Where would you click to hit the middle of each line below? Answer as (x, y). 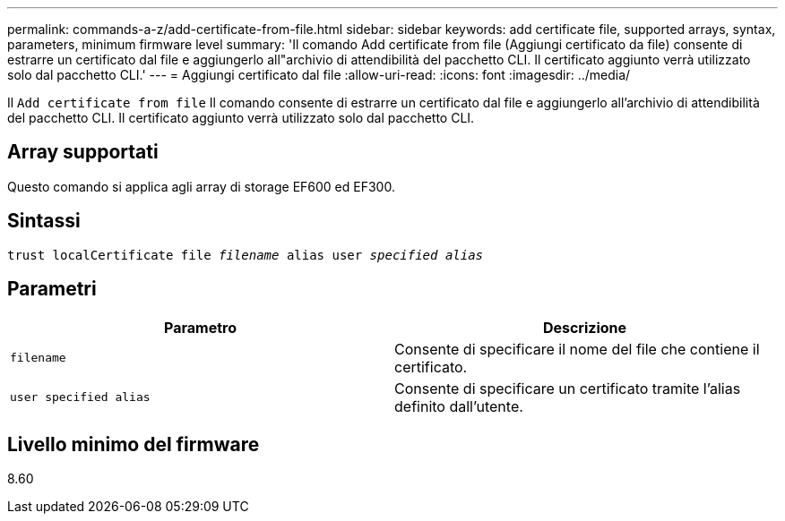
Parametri (52, 289)
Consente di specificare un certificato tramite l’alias (568, 388)
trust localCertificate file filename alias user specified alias (246, 255)
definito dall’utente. (459, 406)
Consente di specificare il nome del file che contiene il (577, 349)
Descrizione (585, 327)
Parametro (200, 327)
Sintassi (44, 221)
